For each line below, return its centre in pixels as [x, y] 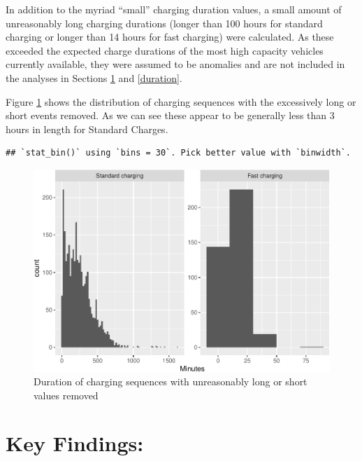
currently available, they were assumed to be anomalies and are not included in [175, 64]
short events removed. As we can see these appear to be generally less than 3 [170, 115]
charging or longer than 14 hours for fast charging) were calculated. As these [170, 37]
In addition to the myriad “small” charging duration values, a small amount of [174, 9]
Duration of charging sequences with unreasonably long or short [171, 381]
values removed [66, 395]
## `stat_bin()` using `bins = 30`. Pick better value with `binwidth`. [178, 153]
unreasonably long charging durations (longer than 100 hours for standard [164, 23]
